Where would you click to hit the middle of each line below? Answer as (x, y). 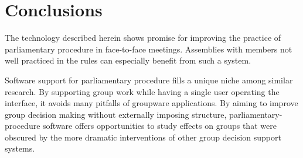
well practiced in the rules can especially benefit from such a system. (128, 60)
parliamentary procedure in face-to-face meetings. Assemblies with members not (149, 49)
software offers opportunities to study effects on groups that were (160, 126)
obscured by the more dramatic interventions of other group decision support (143, 137)
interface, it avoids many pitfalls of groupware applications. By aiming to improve (151, 103)
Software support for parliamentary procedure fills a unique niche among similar (149, 80)
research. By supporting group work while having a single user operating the (142, 91)
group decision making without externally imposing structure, (116, 114)
